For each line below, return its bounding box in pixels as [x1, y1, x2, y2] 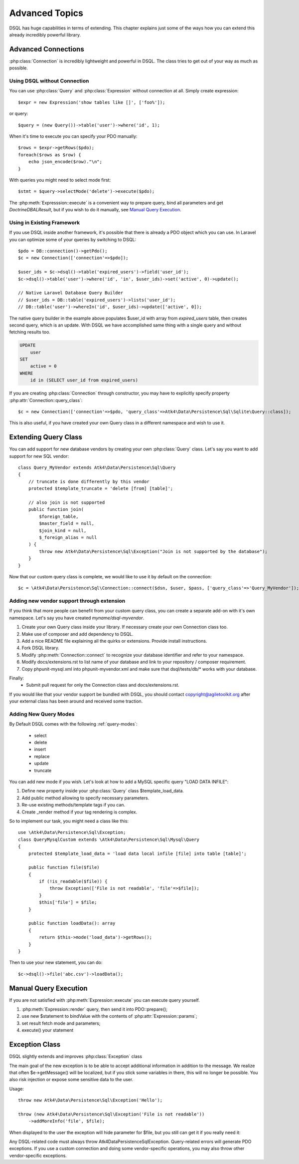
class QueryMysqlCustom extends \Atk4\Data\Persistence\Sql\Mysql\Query [18, 836, 199, 842]
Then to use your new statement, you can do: [9, 959, 103, 966]
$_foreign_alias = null [39, 534, 97, 540]
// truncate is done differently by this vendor [28, 478, 149, 484]
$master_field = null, [39, 521, 95, 526]
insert [34, 747, 46, 753]
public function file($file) [28, 864, 100, 870]
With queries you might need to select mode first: [9, 177, 111, 183]
